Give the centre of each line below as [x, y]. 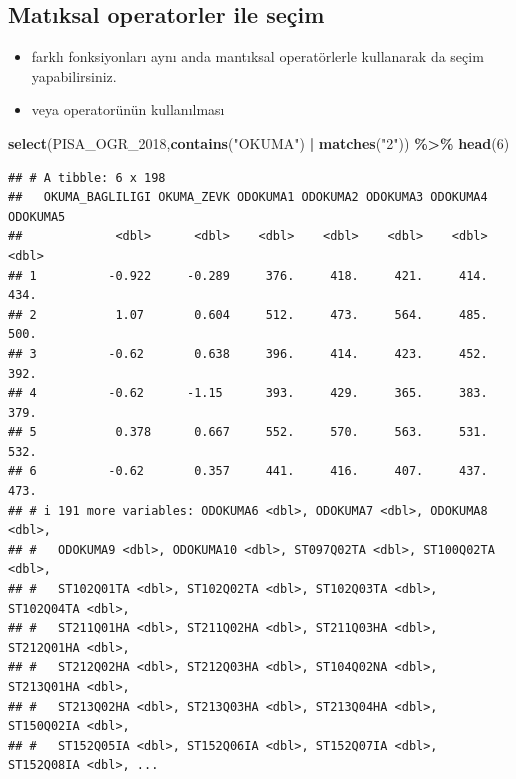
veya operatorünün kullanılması [128, 109]
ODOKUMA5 [37, 216]
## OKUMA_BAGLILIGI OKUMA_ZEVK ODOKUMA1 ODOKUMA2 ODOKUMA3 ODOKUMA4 [248, 197]
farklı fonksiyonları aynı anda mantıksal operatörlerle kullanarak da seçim [257, 56]
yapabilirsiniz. [74, 75]
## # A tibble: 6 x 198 [87, 177]
